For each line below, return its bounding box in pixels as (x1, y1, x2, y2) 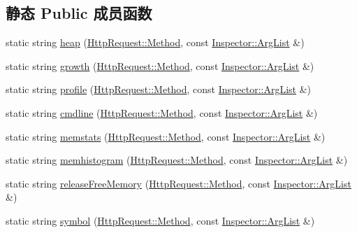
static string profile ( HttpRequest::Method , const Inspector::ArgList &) (6, 82, 312, 97)
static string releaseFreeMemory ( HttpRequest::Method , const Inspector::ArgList (6, 176, 351, 190)
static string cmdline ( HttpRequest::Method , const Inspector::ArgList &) (6, 105, 318, 120)
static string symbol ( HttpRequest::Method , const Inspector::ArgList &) (6, 213, 315, 227)
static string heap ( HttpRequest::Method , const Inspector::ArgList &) (6, 35, 305, 50)
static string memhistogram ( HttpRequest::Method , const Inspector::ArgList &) (6, 153, 348, 167)
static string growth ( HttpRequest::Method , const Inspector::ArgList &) (6, 58, 314, 73)
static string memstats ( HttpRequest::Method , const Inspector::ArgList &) (6, 129, 326, 143)
